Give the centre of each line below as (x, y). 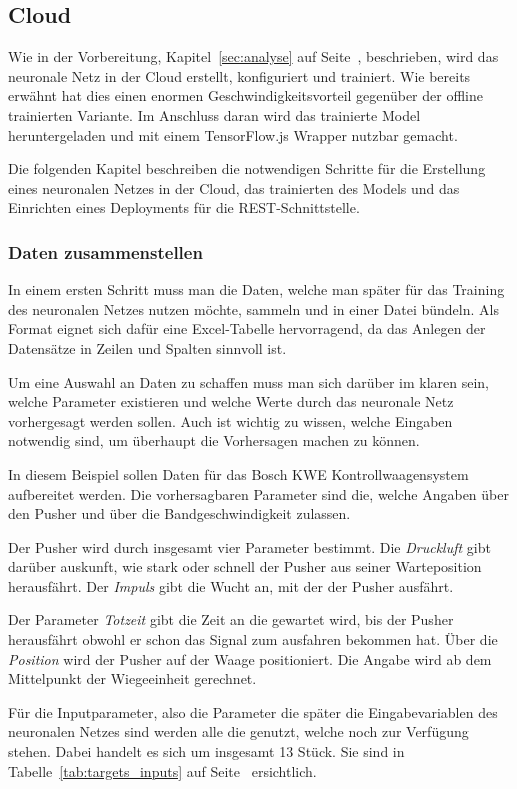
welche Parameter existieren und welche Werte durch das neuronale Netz (231, 401)
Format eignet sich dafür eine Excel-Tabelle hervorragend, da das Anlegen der (247, 328)
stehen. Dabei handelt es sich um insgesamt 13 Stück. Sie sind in (206, 751)
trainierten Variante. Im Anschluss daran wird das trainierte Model (214, 114)
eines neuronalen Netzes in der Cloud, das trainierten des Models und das (234, 187)
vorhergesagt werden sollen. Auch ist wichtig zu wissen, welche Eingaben (230, 420)
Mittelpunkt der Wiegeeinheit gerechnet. (132, 678)
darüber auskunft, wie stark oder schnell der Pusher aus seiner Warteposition (245, 566)
